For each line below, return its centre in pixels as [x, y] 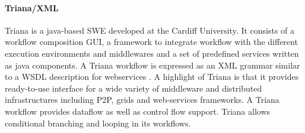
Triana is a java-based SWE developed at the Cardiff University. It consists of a [150, 30]
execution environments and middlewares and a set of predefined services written [152, 53]
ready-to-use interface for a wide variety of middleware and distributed [134, 88]
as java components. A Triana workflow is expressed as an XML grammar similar [152, 65]
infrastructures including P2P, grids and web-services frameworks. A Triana [142, 100]
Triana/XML [32, 7]
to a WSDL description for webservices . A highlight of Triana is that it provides [152, 77]
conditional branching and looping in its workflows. [98, 123]
